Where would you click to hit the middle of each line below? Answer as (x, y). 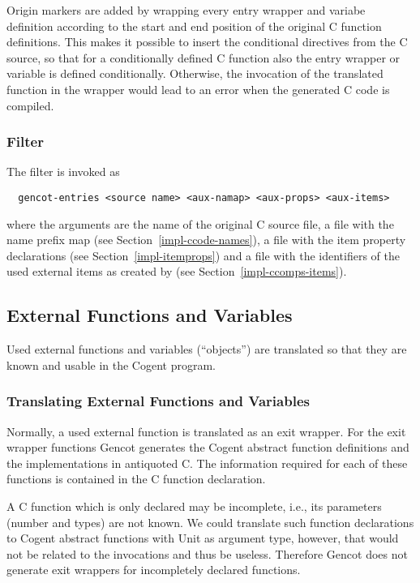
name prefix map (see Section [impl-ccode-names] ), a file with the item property (206, 240)
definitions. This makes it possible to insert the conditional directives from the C (207, 42)
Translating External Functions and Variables (158, 401)
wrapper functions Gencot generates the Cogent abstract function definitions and (208, 447)
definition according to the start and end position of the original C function (194, 26)
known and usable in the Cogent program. (111, 364)
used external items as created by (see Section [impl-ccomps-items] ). (177, 271)
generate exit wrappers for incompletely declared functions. (154, 570)
